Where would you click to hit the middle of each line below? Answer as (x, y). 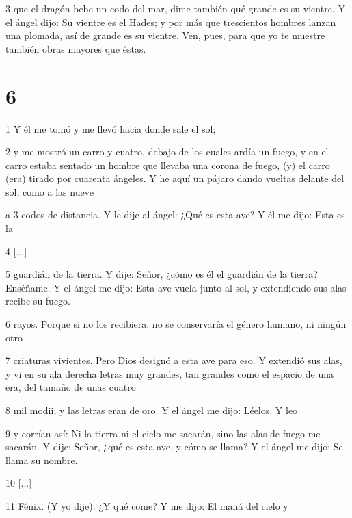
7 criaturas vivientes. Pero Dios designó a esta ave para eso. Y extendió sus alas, (174, 360)
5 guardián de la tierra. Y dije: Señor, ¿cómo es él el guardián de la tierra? (162, 274)
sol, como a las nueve (50, 191)
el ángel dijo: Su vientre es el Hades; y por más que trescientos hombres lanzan (171, 22)
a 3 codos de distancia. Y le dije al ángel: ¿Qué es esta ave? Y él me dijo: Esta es (175, 215)
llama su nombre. (42, 459)
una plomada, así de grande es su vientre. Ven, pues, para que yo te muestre (165, 35)
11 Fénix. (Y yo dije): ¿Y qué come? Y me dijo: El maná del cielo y (147, 505)
